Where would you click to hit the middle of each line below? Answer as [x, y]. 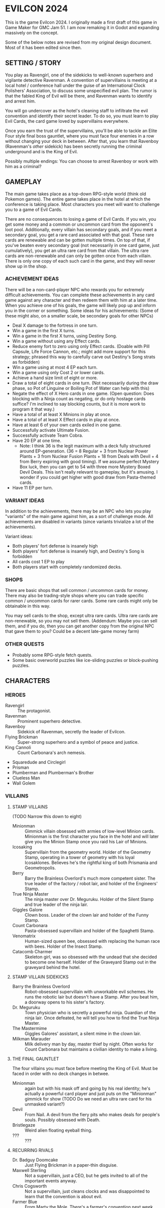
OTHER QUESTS [25, 644]
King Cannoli [18, 748]
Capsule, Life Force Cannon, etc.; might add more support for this [79, 351]
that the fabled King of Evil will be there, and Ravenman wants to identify [79, 96]
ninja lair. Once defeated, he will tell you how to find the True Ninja [92, 1018]
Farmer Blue [25, 1202]
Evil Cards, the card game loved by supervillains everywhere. [67, 121]
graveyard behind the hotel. [52, 967]
